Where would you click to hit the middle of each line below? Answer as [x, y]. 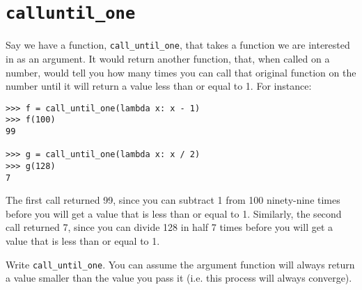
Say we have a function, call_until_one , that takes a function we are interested [178, 45]
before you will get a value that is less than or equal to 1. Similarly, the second [174, 213]
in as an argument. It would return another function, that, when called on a [168, 58]
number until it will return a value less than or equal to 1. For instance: [159, 86]
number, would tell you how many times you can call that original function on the [181, 72]
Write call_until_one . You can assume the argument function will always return [180, 264]
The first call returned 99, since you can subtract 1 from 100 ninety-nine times [173, 200]
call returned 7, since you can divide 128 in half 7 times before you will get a [170, 227]
